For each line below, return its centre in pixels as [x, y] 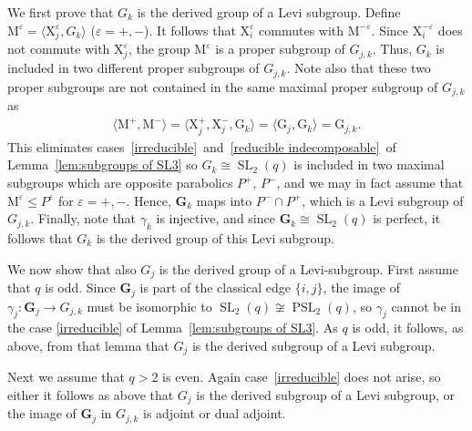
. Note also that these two [359, 68]
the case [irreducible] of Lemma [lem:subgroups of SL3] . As [173, 328]
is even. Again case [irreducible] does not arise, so [302, 377]
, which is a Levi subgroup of [383, 200]
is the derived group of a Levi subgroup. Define [269, 12]
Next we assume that [66, 377]
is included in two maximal [369, 164]
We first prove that [61, 12]
